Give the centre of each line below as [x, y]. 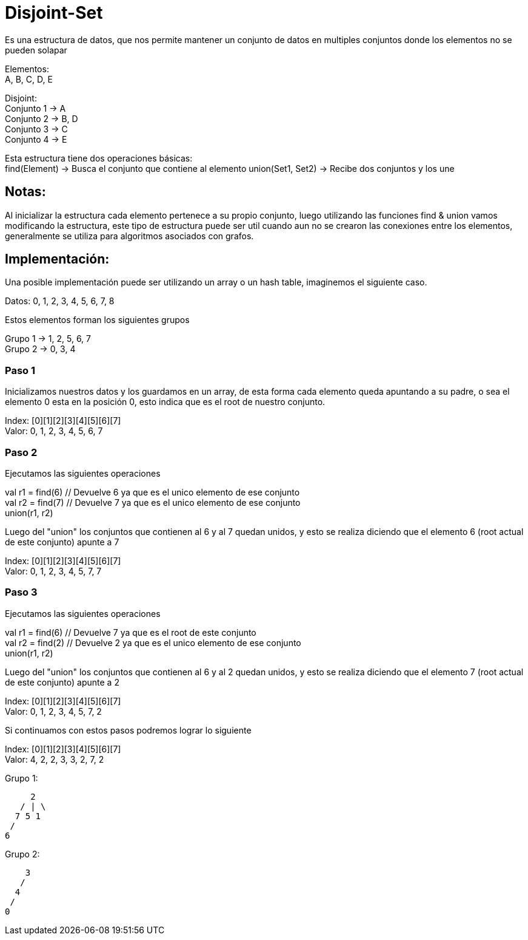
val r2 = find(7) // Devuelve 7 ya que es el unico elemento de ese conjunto [153, 502]
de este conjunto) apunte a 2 [62, 682]
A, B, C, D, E [29, 79]
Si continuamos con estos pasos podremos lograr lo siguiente [128, 730]
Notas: [25, 192]
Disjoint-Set [54, 13]
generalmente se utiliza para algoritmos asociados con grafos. [129, 236]
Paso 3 [21, 592]
